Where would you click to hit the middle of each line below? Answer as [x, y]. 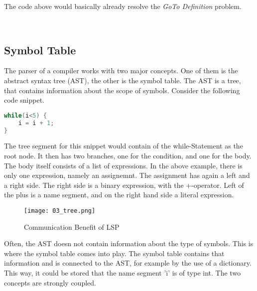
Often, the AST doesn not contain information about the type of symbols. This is [129, 243]
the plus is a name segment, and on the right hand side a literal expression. [119, 195]
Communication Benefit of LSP [72, 226]
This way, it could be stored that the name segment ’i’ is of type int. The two [123, 272]
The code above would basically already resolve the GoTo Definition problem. [123, 6]
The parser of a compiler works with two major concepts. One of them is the [121, 71]
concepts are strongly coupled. [50, 282]
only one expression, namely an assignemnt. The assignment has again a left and [127, 175]
